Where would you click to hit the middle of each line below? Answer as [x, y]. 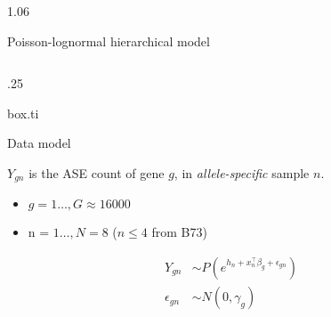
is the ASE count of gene [97, 172]
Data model [39, 143]
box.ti [23, 113]
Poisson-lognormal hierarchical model [109, 41]
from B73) [179, 232]
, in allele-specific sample [242, 172]
